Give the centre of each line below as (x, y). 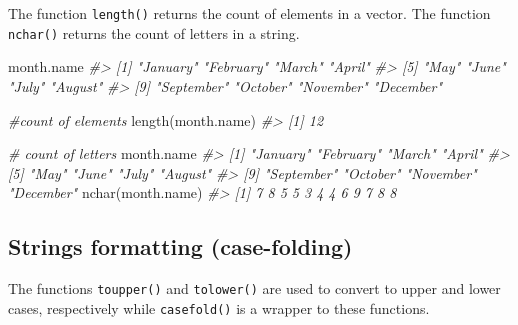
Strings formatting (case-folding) (180, 246)
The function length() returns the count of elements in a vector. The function (249, 13)
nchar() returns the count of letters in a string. (154, 32)
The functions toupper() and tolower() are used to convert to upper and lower (254, 288)
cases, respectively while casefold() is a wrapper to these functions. (219, 307)
